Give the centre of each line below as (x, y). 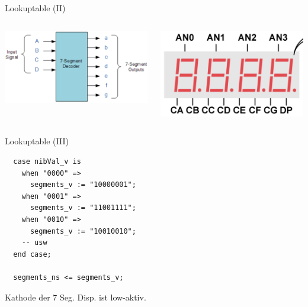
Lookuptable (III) (37, 141)
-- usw (34, 243)
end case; (32, 254)
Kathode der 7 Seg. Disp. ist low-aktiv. (76, 297)
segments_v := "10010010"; (83, 231)
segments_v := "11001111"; (83, 208)
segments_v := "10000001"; (83, 185)
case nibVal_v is (47, 162)
